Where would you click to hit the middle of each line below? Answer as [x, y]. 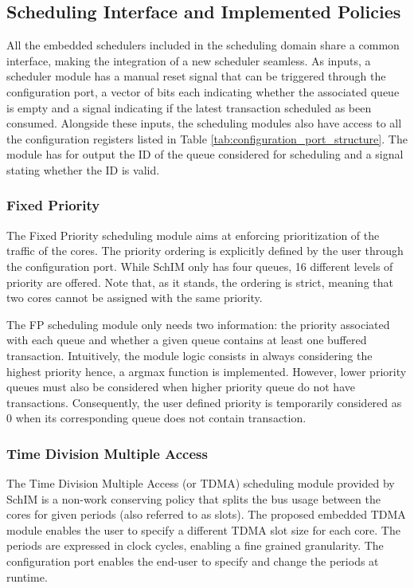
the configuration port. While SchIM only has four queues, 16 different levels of [200, 266]
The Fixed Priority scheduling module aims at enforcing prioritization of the [193, 235]
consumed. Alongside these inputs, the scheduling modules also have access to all [204, 123]
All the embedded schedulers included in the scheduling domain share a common [203, 45]
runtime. [27, 576]
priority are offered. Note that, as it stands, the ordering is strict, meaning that [200, 282]
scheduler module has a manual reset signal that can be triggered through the [196, 76]
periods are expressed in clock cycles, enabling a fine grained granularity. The [195, 545]
